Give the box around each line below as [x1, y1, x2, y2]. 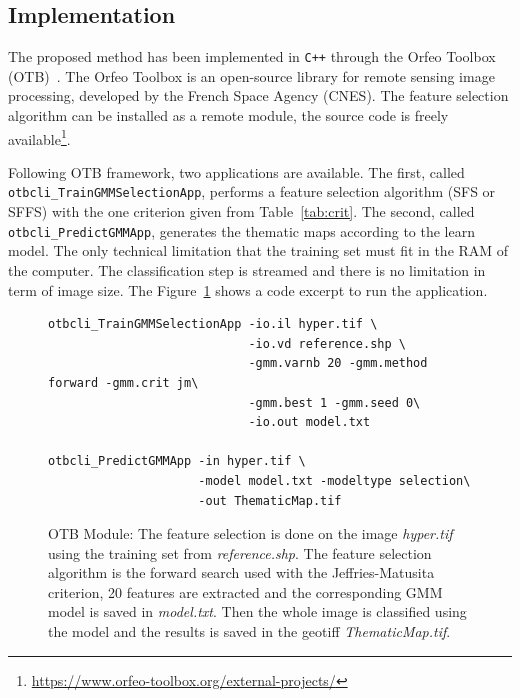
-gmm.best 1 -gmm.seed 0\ [248, 395, 421, 410]
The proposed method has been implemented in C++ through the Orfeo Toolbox [8, 46, 496, 67]
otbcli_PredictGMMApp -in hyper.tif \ [48, 454, 306, 469]
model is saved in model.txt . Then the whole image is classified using [48, 601, 467, 622]
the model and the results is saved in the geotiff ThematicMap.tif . [48, 621, 451, 642]
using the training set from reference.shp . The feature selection [48, 542, 432, 563]
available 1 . [8, 125, 71, 149]
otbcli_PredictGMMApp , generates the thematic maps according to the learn [8, 220, 475, 241]
